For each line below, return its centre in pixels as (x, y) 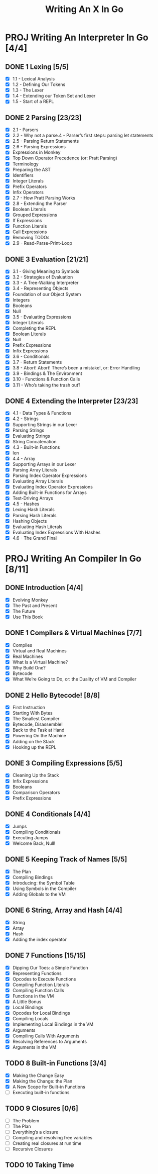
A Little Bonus (27, 1002)
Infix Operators (28, 192)
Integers (21, 300)
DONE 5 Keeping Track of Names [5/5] (66, 860)
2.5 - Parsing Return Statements (46, 141)
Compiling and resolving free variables (52, 1137)
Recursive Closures (33, 1149)
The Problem (26, 1120)
